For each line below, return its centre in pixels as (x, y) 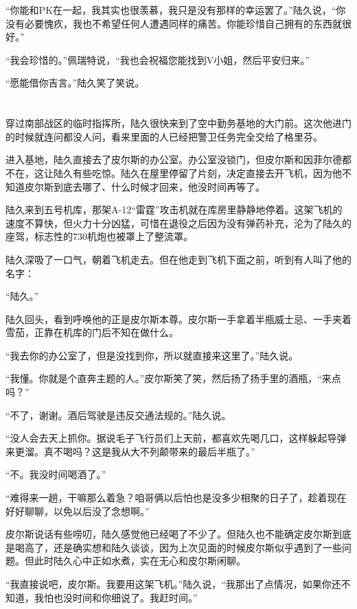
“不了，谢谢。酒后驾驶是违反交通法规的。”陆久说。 (118, 415)
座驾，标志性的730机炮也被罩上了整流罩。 (99, 236)
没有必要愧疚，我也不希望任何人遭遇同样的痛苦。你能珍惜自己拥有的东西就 (174, 23)
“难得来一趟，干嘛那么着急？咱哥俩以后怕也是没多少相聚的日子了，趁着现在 (176, 498)
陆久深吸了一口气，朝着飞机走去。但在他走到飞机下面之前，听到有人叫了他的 (178, 259)
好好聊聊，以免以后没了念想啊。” (78, 511)
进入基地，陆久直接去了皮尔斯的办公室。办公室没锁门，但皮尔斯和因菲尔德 (174, 159)
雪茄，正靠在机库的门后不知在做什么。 (92, 332)
